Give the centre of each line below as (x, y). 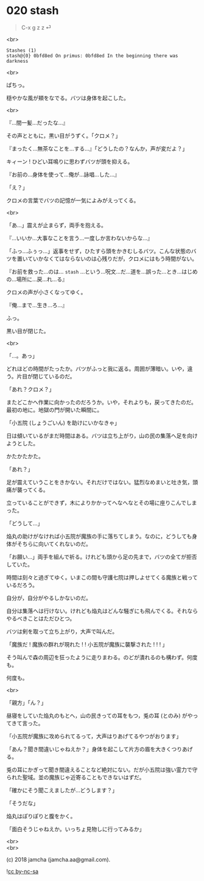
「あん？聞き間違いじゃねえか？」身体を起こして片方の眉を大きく (89, 749)
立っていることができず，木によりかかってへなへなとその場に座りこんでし (99, 503)
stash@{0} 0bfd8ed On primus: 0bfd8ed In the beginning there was (92, 55)
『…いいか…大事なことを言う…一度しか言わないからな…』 (80, 238)
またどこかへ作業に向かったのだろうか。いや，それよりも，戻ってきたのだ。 (101, 402)
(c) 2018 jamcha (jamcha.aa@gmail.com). (58, 859)
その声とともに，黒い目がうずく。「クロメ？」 (64, 135)
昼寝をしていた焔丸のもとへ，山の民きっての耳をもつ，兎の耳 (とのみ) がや (100, 715)
